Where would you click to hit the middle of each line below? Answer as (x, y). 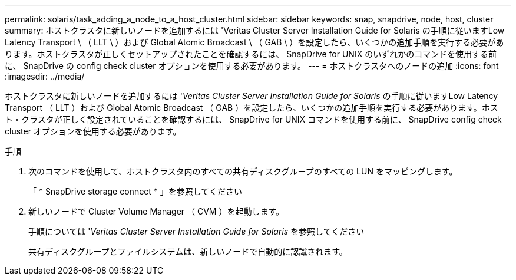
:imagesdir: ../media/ (45, 76)
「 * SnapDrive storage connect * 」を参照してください (135, 191)
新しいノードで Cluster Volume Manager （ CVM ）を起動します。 (156, 211)
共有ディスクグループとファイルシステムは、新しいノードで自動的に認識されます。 (188, 251)
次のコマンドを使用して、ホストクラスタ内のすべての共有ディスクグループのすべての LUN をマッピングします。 (243, 171)
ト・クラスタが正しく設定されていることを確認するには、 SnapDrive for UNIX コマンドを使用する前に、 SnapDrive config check (253, 119)
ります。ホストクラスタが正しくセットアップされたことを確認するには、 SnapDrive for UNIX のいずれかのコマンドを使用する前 (251, 54)
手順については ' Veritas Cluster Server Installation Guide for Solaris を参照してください (196, 231)
